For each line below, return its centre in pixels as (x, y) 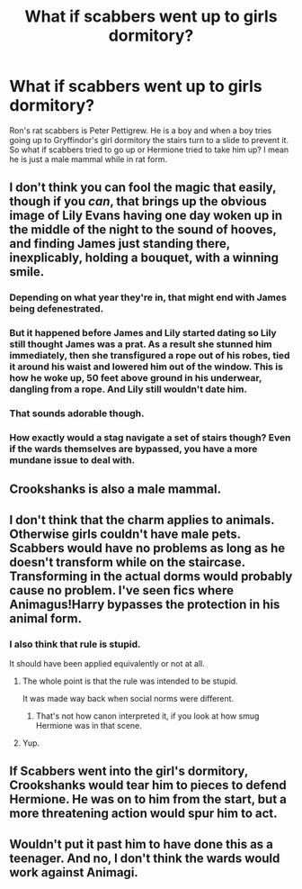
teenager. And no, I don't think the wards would (145, 858)
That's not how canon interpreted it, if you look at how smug (147, 716)
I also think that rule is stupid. (75, 644)
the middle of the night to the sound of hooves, (143, 230)
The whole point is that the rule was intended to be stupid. (130, 681)
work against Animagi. (74, 872)
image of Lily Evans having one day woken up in (146, 216)
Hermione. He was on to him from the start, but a (148, 799)
